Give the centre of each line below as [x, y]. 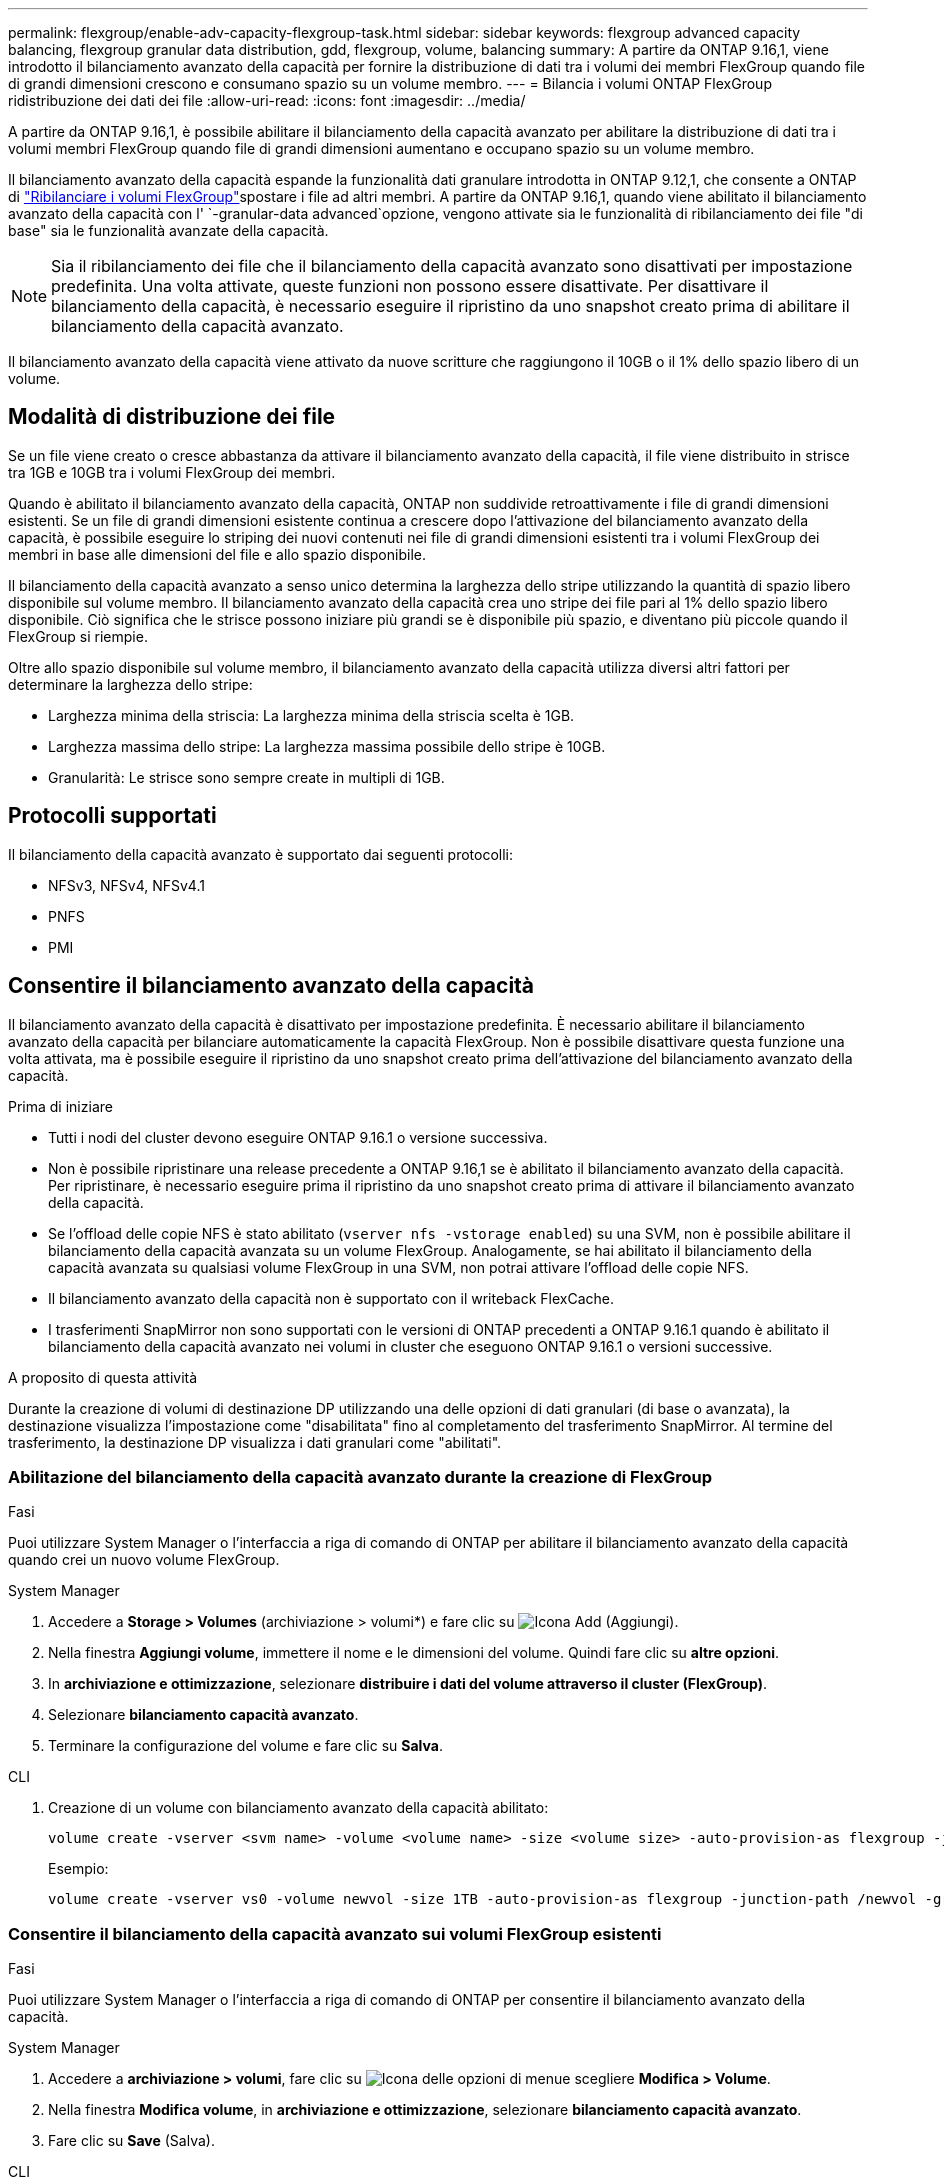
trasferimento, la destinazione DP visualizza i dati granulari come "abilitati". [255, 1442]
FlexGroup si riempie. [78, 636]
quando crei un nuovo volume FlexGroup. [144, 1560]
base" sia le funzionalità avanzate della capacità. [168, 230]
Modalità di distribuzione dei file [172, 417]
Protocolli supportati [112, 816]
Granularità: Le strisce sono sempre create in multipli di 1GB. [246, 777]
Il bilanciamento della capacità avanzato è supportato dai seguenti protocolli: [261, 854]
